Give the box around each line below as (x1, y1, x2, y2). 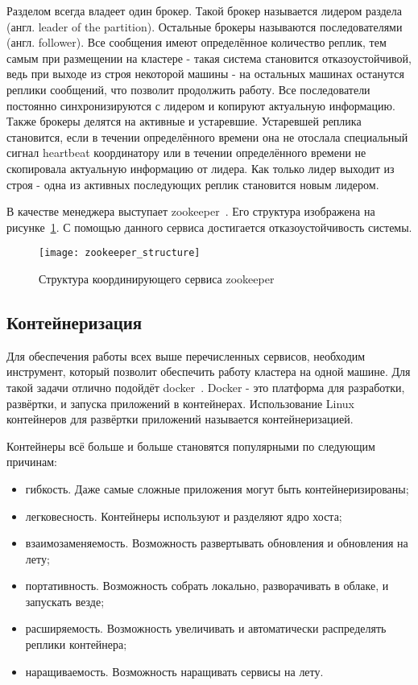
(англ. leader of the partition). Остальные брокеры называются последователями (6, 18, 403, 35)
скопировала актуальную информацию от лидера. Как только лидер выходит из (6, 159, 395, 176)
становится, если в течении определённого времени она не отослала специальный (6, 128, 408, 145)
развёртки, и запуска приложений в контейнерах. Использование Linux (6, 394, 355, 411)
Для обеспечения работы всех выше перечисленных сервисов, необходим (6, 347, 366, 364)
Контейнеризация (6, 309, 143, 334)
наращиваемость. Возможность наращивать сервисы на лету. (25, 662, 324, 679)
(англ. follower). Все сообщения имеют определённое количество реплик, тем (6, 34, 387, 51)
